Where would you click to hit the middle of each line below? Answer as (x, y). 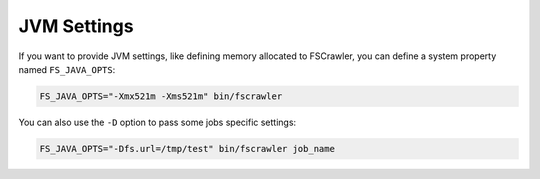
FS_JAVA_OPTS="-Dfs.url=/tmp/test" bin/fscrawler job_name (187, 148)
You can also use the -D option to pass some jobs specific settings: (157, 122)
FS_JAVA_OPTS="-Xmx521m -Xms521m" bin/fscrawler (161, 96)
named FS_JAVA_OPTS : (67, 69)
